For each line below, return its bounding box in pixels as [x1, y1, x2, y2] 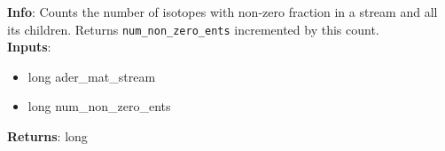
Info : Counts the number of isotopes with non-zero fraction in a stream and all [7, 3, 438, 20]
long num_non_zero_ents [27, 97, 171, 115]
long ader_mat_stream [27, 67, 156, 85]
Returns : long [7, 127, 88, 146]
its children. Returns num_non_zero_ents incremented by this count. [7, 20, 379, 38]
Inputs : [7, 37, 51, 56]
